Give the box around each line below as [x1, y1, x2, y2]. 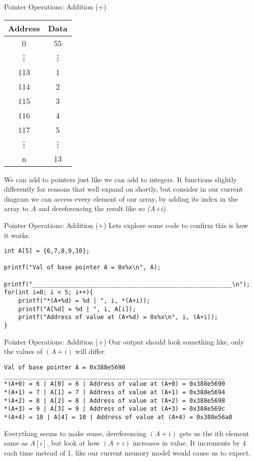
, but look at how [47, 438, 100, 448]
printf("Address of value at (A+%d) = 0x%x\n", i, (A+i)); [18, 314, 218, 321]
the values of [4, 346, 43, 356]
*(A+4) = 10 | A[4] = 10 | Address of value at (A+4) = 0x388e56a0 [4, 413, 233, 421]
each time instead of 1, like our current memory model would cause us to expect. [4, 447, 251, 458]
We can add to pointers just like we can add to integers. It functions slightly [4, 174, 237, 184]
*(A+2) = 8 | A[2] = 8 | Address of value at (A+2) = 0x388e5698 [4, 397, 225, 404]
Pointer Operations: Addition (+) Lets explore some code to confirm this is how [4, 220, 249, 230]
